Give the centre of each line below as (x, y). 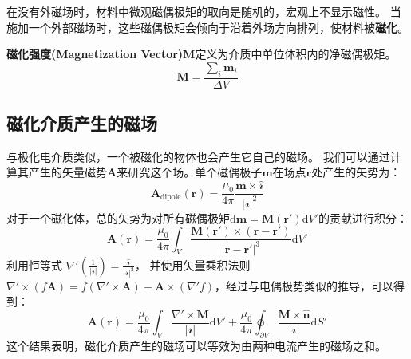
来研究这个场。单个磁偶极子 (190, 172)
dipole (171, 197)
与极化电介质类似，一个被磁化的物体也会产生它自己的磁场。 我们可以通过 (198, 156)
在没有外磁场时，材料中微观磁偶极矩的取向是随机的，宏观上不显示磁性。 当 (204, 11)
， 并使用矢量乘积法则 (192, 264)
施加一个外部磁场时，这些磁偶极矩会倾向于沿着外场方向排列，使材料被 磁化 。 (207, 27)
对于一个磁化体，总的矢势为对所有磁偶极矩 (118, 217)
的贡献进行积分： (363, 217)
